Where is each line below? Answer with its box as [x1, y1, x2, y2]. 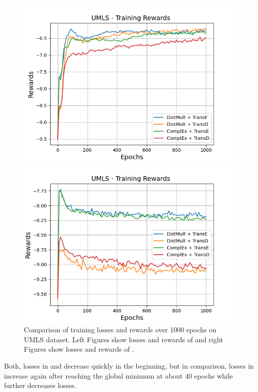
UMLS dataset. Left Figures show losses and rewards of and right [24, 334, 224, 344]
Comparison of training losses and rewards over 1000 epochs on [24, 324, 217, 335]
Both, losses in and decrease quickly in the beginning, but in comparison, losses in [4, 360, 254, 371]
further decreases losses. [4, 380, 77, 391]
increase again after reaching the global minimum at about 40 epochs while [4, 370, 233, 381]
